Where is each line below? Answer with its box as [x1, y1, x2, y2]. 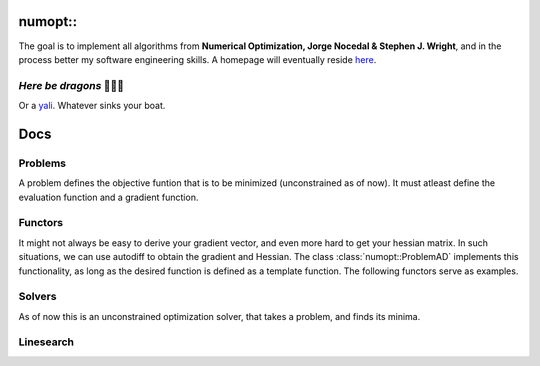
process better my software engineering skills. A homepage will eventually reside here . [18, 53, 377, 65]
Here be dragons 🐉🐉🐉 [18, 78, 125, 92]
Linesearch [18, 335, 75, 349]
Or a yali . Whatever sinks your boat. [18, 100, 166, 112]
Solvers [18, 290, 57, 304]
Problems [18, 156, 67, 170]
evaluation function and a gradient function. [18, 191, 199, 203]
